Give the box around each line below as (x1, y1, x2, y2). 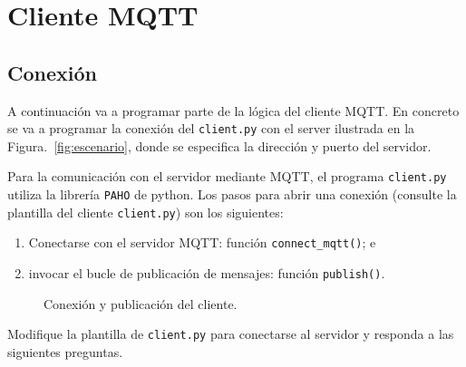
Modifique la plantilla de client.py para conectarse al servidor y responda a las (7, 324, 454, 343)
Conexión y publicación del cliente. (44, 294, 238, 313)
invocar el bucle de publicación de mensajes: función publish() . (28, 264, 385, 283)
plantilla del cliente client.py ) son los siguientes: (7, 202, 284, 221)
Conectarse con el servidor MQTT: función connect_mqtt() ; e (28, 233, 376, 252)
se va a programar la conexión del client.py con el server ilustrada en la (7, 119, 415, 138)
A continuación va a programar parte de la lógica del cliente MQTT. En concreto (7, 101, 460, 120)
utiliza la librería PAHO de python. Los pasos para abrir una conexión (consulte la (7, 185, 457, 204)
